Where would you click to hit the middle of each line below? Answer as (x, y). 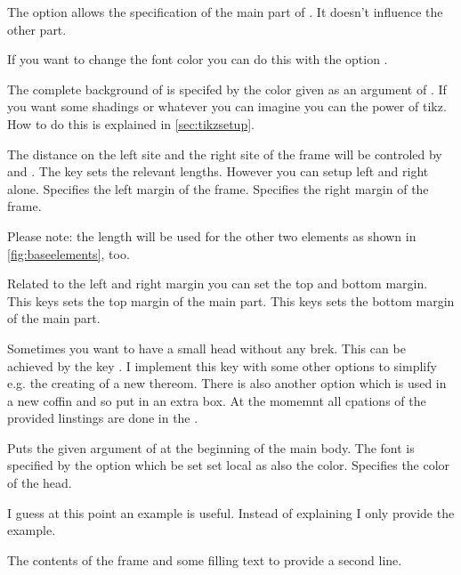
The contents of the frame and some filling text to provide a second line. (205, 559)
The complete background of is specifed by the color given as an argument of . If (227, 89)
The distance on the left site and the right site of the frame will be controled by (225, 154)
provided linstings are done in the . (103, 418)
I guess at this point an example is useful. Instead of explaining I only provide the (231, 512)
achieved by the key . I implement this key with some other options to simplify (222, 365)
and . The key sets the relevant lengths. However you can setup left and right (218, 171)
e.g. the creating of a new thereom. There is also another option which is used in (227, 383)
